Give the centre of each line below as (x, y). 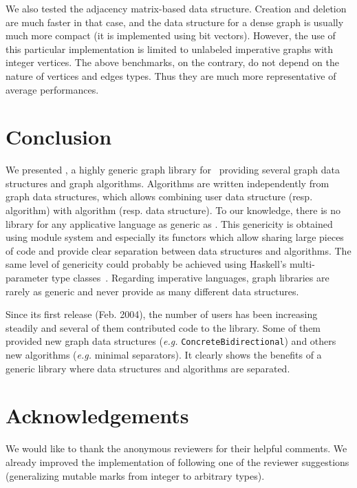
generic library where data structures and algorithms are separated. (148, 368)
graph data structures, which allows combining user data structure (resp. (159, 197)
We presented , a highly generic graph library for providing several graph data (173, 170)
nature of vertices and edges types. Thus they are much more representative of (171, 75)
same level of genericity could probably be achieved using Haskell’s (146, 264)
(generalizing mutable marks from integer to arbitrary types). (135, 475)
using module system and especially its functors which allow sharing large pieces (175, 237)
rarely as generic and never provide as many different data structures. (152, 291)
